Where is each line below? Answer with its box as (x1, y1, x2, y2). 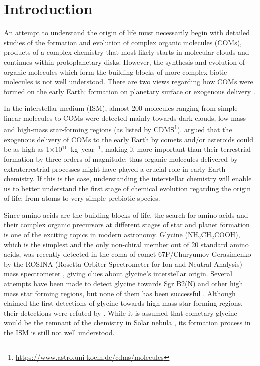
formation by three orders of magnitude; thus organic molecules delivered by (4, 153, 238, 164)
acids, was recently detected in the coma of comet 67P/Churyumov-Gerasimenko (4, 249, 251, 259)
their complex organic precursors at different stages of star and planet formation (4, 219, 250, 230)
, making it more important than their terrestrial (101, 144, 251, 154)
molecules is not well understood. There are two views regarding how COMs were (4, 76, 253, 87)
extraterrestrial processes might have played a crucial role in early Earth (4, 163, 226, 174)
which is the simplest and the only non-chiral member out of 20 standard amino (4, 239, 249, 249)
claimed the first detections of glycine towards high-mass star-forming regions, (4, 298, 243, 308)
